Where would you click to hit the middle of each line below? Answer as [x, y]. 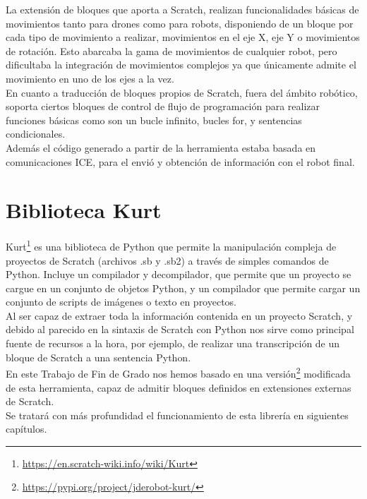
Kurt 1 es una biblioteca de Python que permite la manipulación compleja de [171, 245]
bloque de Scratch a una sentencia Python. [98, 357]
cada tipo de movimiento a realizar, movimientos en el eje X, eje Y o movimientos [183, 37]
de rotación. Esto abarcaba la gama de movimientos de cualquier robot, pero [172, 50]
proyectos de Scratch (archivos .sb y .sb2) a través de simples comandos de [167, 260]
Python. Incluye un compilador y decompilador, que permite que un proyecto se [179, 274]
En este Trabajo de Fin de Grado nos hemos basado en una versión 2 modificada [178, 372]
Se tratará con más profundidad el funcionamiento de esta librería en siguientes [177, 415]
